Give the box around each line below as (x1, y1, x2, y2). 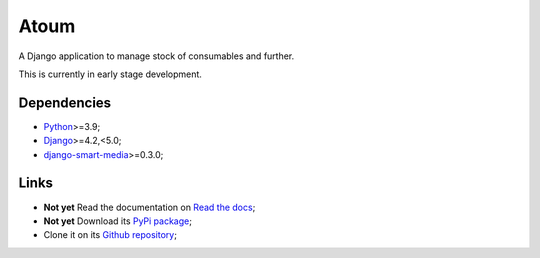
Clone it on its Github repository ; (43, 229, 177, 241)
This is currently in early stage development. (18, 68, 202, 80)
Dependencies (18, 94, 112, 111)
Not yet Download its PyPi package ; (43, 215, 192, 227)
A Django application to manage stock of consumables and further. (18, 50, 295, 62)
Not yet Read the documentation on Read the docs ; (43, 201, 256, 213)
